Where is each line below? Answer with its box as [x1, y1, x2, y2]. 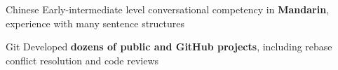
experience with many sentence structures [6, 15, 185, 30]
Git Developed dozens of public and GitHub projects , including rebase [6, 39, 332, 54]
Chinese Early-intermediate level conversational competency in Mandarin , [6, 2, 329, 16]
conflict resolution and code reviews [6, 52, 159, 67]
